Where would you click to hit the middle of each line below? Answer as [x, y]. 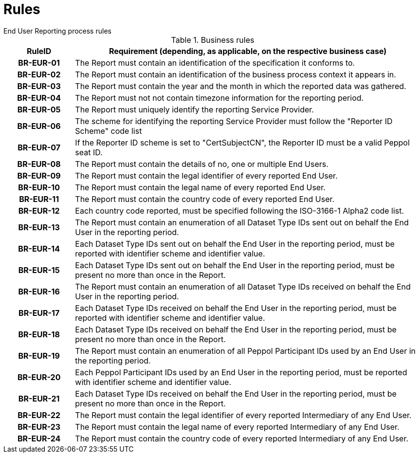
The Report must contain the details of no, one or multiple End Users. [202, 164]
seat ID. [89, 152]
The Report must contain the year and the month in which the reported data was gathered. [241, 86]
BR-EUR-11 [39, 199]
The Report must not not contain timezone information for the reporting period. [219, 98]
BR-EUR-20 [39, 377]
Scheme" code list [109, 131]
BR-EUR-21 [39, 398]
